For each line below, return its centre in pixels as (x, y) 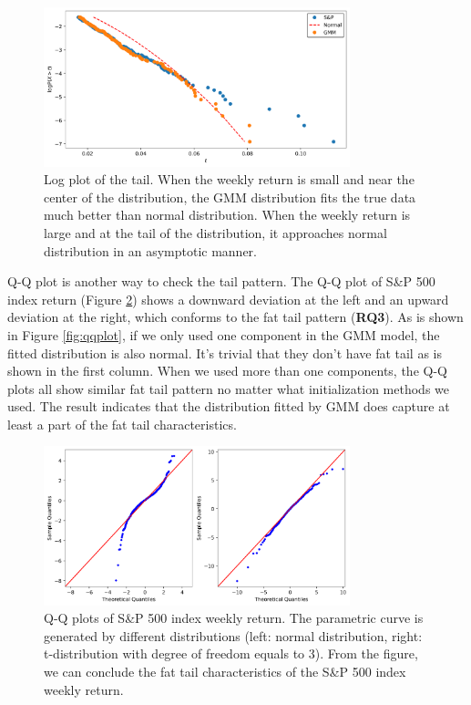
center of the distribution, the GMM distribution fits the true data (230, 197)
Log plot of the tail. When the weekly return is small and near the (229, 179)
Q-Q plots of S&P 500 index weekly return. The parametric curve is (234, 618)
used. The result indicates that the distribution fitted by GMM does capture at (229, 406)
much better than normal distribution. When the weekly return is (227, 215)
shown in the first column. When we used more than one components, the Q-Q (227, 371)
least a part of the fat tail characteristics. (122, 424)
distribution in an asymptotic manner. (150, 250)
